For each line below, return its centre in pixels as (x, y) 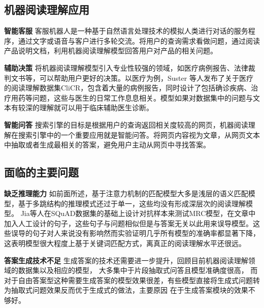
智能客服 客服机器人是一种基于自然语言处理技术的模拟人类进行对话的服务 (126, 31)
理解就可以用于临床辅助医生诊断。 (96, 107)
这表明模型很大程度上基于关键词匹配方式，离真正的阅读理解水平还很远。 (125, 243)
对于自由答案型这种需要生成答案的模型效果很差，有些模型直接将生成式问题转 (132, 280)
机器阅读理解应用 (47, 9)
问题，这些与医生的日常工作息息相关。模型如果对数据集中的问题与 (142, 97)
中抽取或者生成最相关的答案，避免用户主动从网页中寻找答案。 (107, 145)
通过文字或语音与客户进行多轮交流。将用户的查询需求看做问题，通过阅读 (139, 40)
